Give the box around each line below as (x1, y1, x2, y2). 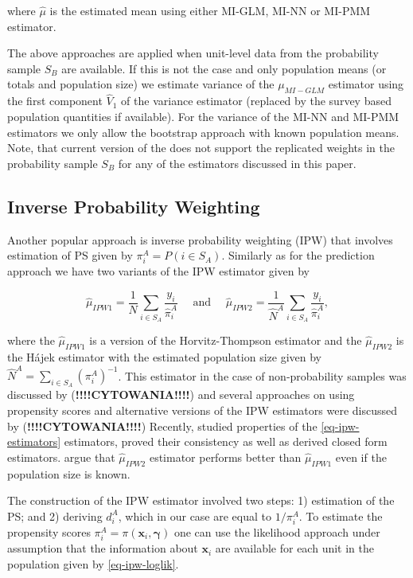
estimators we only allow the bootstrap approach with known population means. (7, 123, 399, 140)
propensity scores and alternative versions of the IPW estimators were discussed (7, 402, 397, 419)
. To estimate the (298, 507, 383, 524)
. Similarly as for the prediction (221, 247, 375, 264)
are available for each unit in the (215, 540, 374, 557)
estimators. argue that (7, 448, 115, 465)
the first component (7, 92, 103, 109)
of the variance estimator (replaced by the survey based (121, 92, 392, 109)
